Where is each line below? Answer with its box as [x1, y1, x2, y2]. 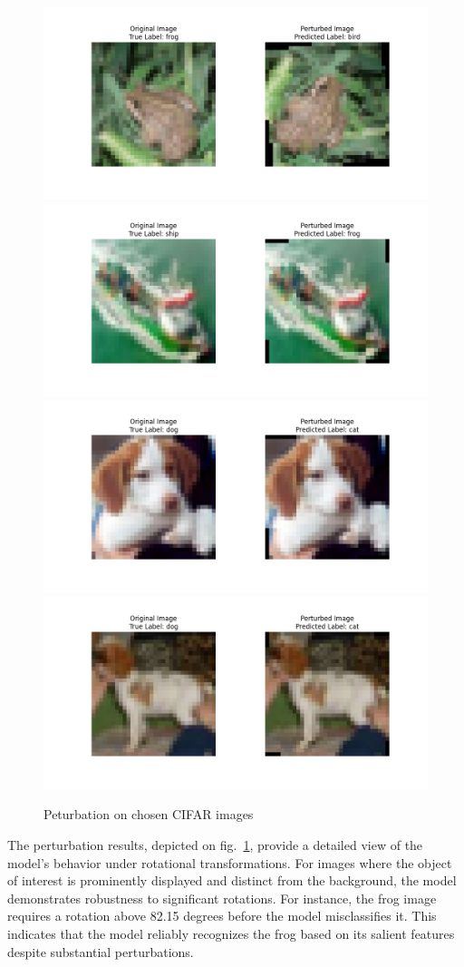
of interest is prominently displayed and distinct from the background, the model [7, 871, 457, 890]
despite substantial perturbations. [7, 942, 194, 961]
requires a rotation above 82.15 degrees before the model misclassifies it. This [7, 906, 437, 925]
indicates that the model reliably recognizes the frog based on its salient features [7, 923, 455, 943]
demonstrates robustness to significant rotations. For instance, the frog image [7, 888, 437, 907]
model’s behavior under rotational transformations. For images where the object [7, 853, 452, 872]
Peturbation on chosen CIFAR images [43, 805, 254, 824]
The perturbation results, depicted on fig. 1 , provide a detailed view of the [7, 835, 423, 854]
